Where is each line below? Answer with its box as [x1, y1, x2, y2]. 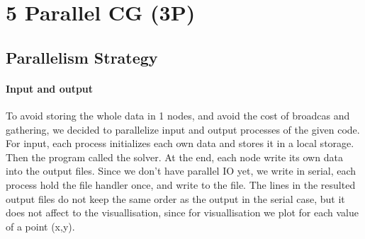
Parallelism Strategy [6, 46, 158, 68]
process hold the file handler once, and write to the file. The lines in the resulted [6, 177, 356, 192]
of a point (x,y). [6, 218, 75, 233]
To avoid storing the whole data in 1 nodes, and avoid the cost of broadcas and [6, 107, 350, 122]
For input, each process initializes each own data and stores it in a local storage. [6, 136, 354, 151]
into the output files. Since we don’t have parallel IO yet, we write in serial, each [6, 163, 356, 178]
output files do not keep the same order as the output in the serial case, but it [6, 191, 345, 206]
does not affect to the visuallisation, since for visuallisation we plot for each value [6, 205, 359, 220]
